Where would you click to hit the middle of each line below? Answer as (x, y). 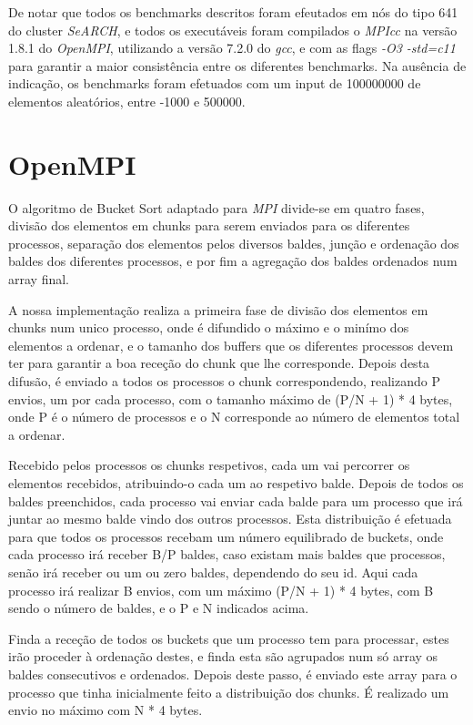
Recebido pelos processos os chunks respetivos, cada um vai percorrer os (209, 465)
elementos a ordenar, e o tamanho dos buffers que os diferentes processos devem (231, 345)
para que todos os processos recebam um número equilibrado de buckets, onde (226, 536)
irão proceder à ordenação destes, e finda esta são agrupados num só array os (223, 656)
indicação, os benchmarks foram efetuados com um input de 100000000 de (215, 83)
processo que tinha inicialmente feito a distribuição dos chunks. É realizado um (229, 692)
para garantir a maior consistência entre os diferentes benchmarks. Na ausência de (237, 65)
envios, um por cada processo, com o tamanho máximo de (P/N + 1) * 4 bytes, (231, 398)
